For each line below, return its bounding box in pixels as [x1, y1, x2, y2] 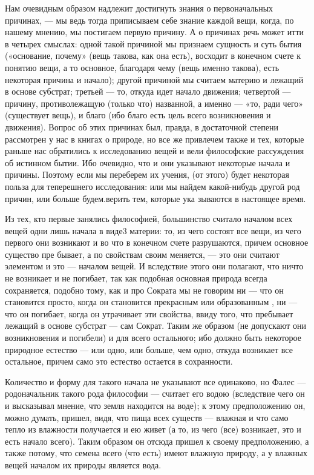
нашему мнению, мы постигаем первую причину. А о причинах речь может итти [5, 25, 304, 38]
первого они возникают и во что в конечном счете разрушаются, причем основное [5, 236, 309, 249]
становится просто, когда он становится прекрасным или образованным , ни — [5, 295, 298, 308]
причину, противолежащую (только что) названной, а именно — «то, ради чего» [5, 96, 304, 109]
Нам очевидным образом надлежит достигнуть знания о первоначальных [5, 2, 273, 14]
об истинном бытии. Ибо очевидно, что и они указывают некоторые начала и [5, 156, 290, 169]
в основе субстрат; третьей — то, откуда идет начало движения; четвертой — [5, 85, 291, 98]
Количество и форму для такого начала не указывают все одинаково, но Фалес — [5, 375, 306, 388]
